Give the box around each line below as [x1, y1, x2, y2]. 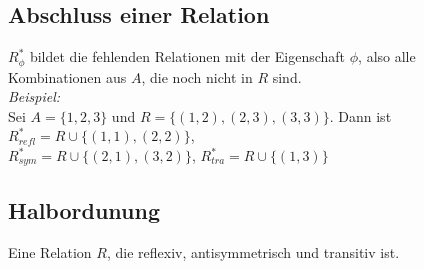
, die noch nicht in [141, 66, 253, 87]
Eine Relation [8, 241, 92, 262]
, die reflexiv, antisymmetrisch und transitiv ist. [106, 241, 400, 262]
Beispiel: [8, 86, 61, 107]
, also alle [358, 46, 416, 67]
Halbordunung [8, 194, 160, 225]
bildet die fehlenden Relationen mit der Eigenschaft [29, 46, 346, 67]
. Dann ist [329, 105, 392, 126]
